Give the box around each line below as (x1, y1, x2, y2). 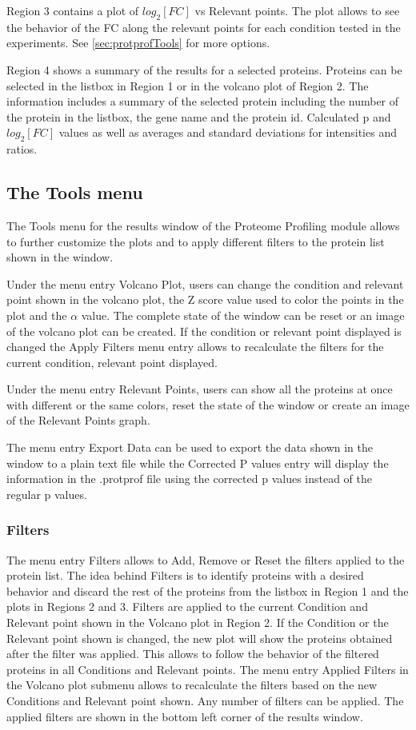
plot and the (6, 306, 67, 323)
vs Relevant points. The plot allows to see (194, 2, 400, 18)
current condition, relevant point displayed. (6, 353, 218, 370)
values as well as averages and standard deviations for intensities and (58, 124, 397, 141)
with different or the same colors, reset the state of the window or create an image (6, 396, 410, 413)
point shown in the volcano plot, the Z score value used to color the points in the (6, 291, 404, 308)
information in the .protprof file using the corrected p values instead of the (6, 470, 373, 487)
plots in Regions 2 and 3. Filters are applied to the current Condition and (6, 598, 368, 615)
